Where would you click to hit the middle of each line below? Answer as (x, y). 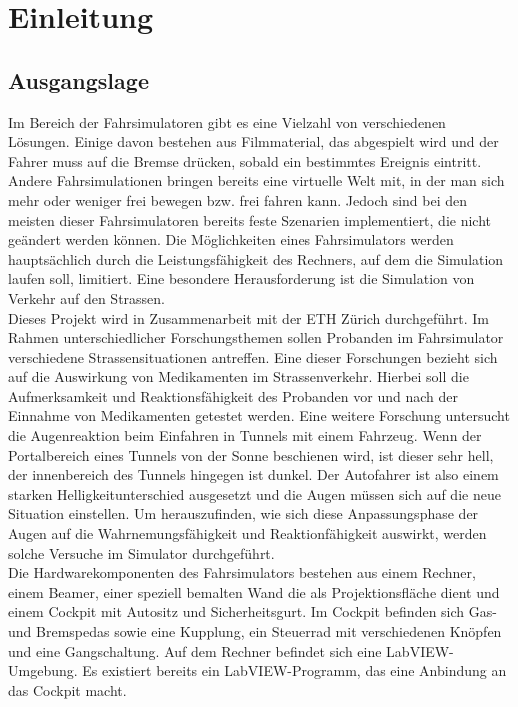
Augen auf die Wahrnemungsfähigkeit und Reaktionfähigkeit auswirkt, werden (247, 533)
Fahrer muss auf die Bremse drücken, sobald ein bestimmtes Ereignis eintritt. (245, 160)
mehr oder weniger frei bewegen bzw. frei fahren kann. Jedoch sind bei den (238, 199)
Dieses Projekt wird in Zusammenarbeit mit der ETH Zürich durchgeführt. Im (248, 317)
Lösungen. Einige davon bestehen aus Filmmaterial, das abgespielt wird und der (253, 141)
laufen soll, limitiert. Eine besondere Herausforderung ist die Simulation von (241, 278)
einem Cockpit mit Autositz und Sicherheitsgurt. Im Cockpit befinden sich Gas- (252, 611)
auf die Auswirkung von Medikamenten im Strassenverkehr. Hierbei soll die (238, 376)
